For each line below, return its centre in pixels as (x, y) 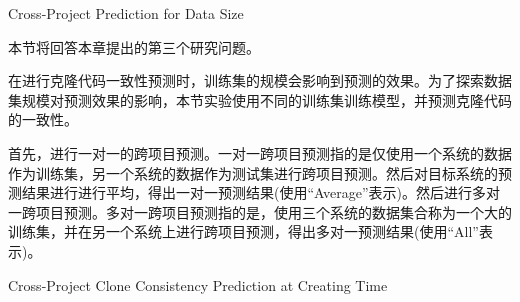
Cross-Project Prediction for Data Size (126, 13)
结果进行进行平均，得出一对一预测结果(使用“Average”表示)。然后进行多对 (260, 192)
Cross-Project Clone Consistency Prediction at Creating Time (198, 284)
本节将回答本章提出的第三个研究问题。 (134, 46)
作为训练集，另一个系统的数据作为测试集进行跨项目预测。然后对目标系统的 (253, 172)
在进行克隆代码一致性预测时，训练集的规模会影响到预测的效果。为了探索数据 (260, 80)
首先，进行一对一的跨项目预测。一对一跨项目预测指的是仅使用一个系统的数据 (260, 152)
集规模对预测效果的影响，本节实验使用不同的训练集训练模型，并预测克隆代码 (260, 99)
